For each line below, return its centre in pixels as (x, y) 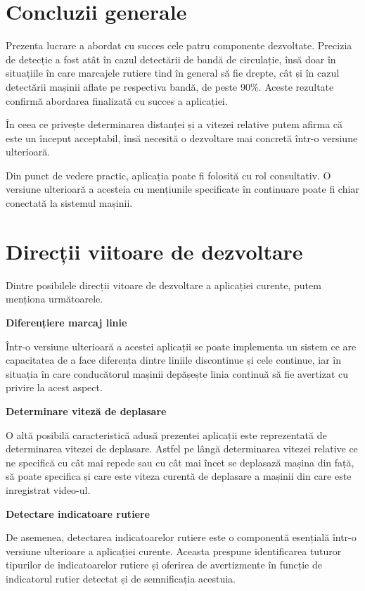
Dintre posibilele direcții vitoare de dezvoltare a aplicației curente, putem (164, 285)
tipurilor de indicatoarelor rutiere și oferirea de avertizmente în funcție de (164, 565)
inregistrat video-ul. (48, 489)
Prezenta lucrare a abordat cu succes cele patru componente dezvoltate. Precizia (179, 45)
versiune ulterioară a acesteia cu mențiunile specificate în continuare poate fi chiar (182, 189)
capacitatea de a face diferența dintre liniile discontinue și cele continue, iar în (174, 360)
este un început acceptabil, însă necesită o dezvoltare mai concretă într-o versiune (182, 138)
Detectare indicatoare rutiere (78, 513)
